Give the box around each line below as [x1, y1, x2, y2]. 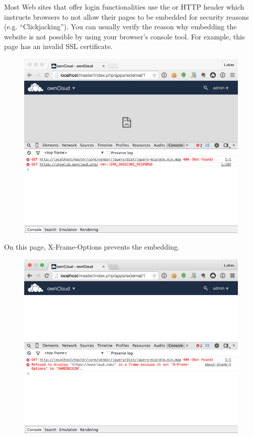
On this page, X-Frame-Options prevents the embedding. [4, 241, 180, 252]
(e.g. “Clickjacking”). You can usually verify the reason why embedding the [4, 21, 237, 32]
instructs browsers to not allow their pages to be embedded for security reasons [4, 11, 249, 22]
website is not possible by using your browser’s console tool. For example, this [4, 31, 245, 41]
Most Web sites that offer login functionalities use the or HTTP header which [4, 2, 244, 12]
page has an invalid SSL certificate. [4, 41, 112, 52]
